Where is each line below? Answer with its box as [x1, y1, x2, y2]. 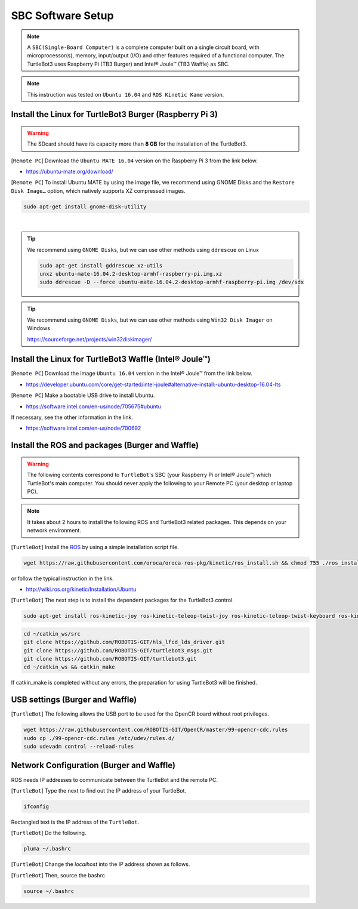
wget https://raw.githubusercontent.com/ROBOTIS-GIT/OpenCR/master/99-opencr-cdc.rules [23, 726, 288, 734]
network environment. [27, 527, 82, 534]
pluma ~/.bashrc [23, 845, 72, 852]
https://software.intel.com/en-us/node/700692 [26, 424, 141, 432]
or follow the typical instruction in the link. [11, 575, 115, 582]
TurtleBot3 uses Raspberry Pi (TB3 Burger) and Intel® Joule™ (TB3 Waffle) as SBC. [27, 60, 230, 67]
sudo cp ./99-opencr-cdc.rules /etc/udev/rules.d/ [23, 735, 175, 741]
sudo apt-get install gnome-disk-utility [23, 203, 147, 210]
